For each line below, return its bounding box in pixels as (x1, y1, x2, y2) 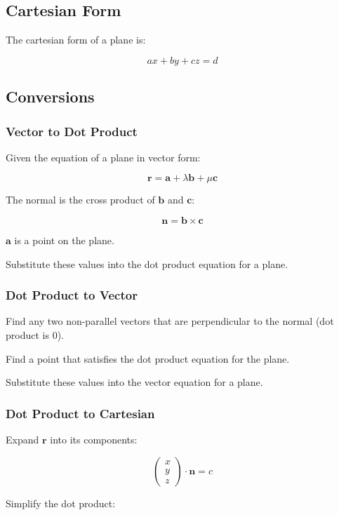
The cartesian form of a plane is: (6, 32, 146, 47)
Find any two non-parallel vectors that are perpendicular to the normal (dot (6, 314, 334, 328)
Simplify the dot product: (6, 495, 116, 510)
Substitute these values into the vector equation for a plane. (6, 375, 263, 389)
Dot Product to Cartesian (6, 404, 155, 422)
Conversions (6, 86, 95, 107)
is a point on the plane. (14, 232, 114, 247)
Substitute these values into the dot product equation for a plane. (6, 256, 288, 271)
